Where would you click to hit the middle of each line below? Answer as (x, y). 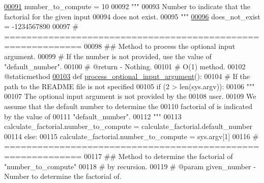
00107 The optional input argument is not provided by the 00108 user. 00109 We (130, 96)
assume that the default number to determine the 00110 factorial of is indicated (128, 106)
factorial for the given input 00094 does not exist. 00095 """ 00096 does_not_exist (132, 16)
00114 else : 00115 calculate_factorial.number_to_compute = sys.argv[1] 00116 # (131, 136)
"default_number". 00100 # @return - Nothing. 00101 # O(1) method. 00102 (125, 66)
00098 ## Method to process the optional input (160, 46)
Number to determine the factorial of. (63, 176)
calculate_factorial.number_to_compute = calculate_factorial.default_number (128, 126)
